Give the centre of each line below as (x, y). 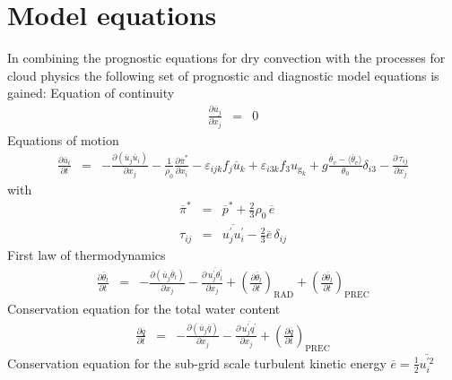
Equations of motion (63, 139)
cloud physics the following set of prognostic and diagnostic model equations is (223, 75)
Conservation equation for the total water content (144, 309)
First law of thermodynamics (87, 254)
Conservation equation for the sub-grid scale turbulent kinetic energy (197, 363)
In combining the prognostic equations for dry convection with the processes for (226, 58)
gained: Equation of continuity (91, 93)
